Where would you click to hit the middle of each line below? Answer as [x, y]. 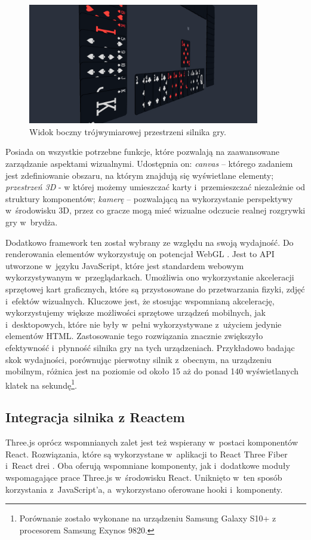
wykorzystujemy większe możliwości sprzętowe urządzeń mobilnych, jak [136, 312]
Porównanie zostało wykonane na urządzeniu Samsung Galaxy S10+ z [148, 518]
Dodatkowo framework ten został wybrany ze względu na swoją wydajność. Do [150, 242]
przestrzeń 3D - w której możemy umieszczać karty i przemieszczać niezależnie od [155, 187]
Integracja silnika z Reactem [95, 417]
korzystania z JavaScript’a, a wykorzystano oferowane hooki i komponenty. [144, 489]
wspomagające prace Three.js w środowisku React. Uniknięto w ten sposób [144, 477]
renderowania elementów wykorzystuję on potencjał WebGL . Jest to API [140, 254]
